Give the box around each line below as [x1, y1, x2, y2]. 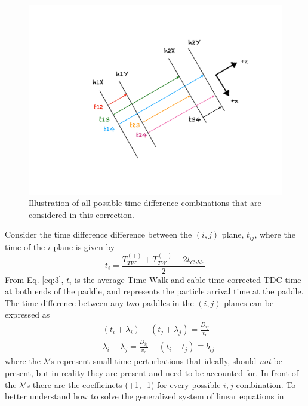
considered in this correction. [29, 208, 134, 220]
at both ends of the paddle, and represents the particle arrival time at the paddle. [5, 285, 304, 297]
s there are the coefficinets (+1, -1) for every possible [26, 378, 221, 390]
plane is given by [53, 240, 115, 253]
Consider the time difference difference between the [5, 228, 192, 241]
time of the [5, 240, 45, 253]
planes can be [224, 296, 274, 309]
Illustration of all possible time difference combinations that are [29, 196, 261, 209]
